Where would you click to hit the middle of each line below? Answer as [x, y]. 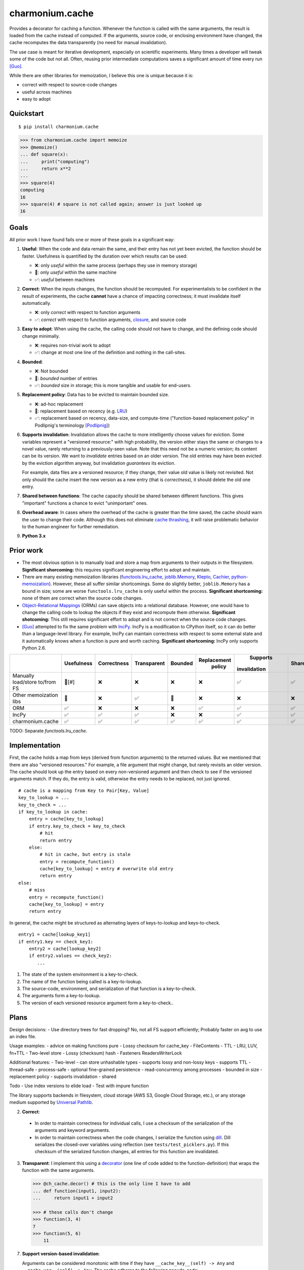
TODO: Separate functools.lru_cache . [48, 731]
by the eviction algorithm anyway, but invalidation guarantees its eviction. [99, 463]
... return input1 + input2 [73, 1198]
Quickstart [27, 114]
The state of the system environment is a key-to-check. [80, 974]
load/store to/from [34, 682]
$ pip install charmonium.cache [59, 127]
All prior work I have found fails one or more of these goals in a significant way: [92, 239]
